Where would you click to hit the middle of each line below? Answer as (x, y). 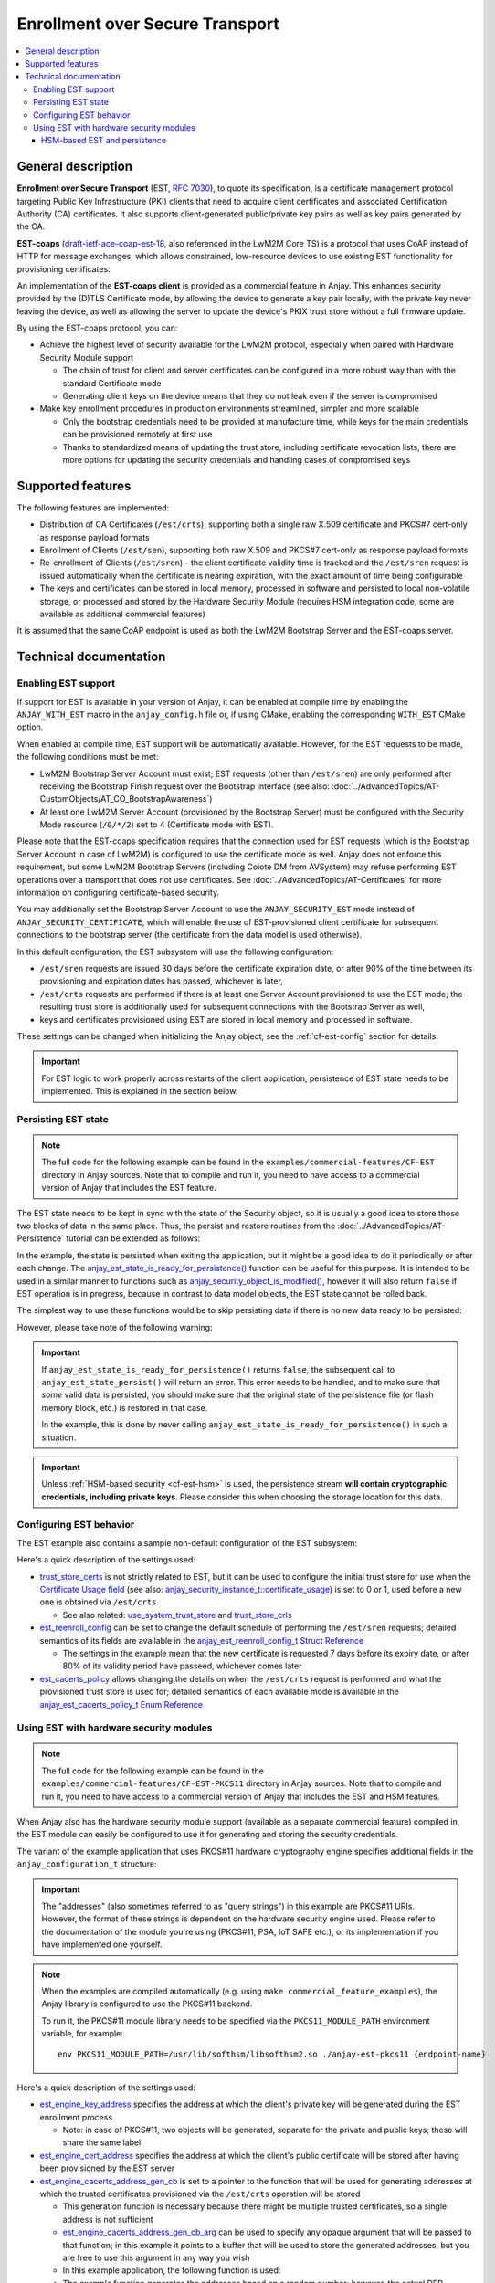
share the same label (102, 2142)
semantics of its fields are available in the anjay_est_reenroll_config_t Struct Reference (202, 1640)
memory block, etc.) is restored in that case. (125, 1407)
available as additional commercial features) (122, 614)
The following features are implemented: (93, 508)
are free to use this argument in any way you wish (156, 2257)
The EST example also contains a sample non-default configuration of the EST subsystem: (187, 1542)
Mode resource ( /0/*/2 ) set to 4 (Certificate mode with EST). (157, 825)
